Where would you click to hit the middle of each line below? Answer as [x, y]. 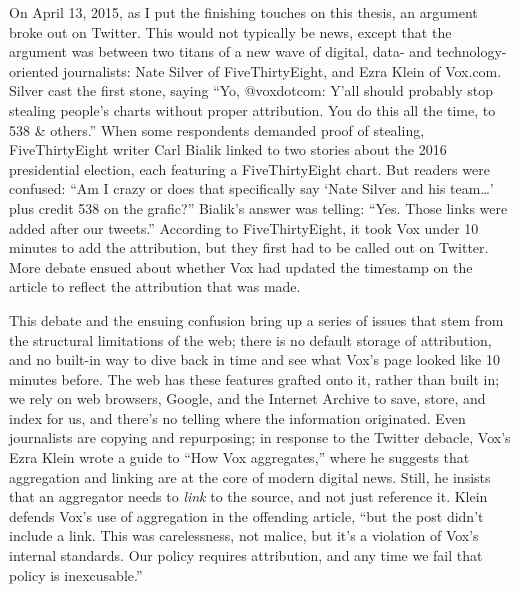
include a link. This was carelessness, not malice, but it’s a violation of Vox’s [244, 535]
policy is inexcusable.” [76, 574]
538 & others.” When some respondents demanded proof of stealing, [217, 129]
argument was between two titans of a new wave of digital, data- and [220, 51]
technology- [471, 51]
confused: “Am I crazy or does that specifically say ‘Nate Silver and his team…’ [251, 188]
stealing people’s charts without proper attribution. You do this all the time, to [252, 109]
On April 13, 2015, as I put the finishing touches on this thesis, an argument [243, 12]
